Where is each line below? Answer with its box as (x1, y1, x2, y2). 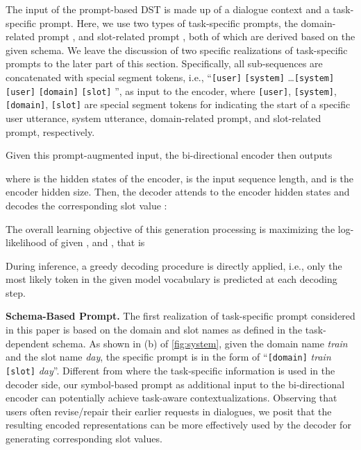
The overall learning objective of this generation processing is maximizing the (6, 221, 335, 236)
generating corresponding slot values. (6, 431, 162, 445)
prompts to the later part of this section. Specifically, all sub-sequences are (6, 56, 323, 71)
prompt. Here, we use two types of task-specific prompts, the (39, 15, 298, 30)
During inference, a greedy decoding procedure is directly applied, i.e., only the (6, 258, 342, 272)
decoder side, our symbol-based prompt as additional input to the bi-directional (6, 377, 345, 391)
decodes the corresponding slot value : (6, 198, 167, 212)
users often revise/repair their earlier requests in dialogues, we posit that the (6, 404, 332, 418)
